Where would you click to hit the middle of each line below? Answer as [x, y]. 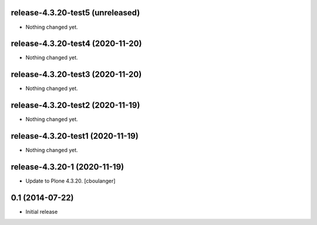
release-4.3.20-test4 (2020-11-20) [76, 44]
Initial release [42, 211]
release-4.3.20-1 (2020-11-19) [68, 167]
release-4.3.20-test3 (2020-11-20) [76, 74]
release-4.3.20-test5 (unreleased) [75, 13]
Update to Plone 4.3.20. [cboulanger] [70, 181]
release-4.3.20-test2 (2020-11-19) [75, 105]
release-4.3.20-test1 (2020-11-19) [75, 136]
